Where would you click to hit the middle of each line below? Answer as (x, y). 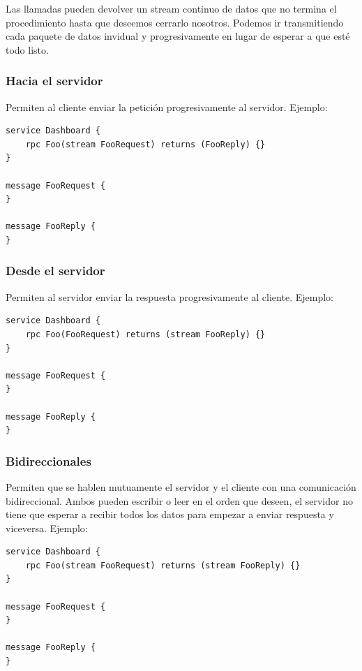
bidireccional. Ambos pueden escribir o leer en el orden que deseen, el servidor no (179, 500)
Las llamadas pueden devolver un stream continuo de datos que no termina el (171, 8)
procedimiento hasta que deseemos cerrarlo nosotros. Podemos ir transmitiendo (175, 22)
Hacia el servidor (54, 81)
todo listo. (27, 49)
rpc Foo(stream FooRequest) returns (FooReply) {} (145, 144)
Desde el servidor (55, 271)
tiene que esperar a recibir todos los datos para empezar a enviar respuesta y (170, 514)
